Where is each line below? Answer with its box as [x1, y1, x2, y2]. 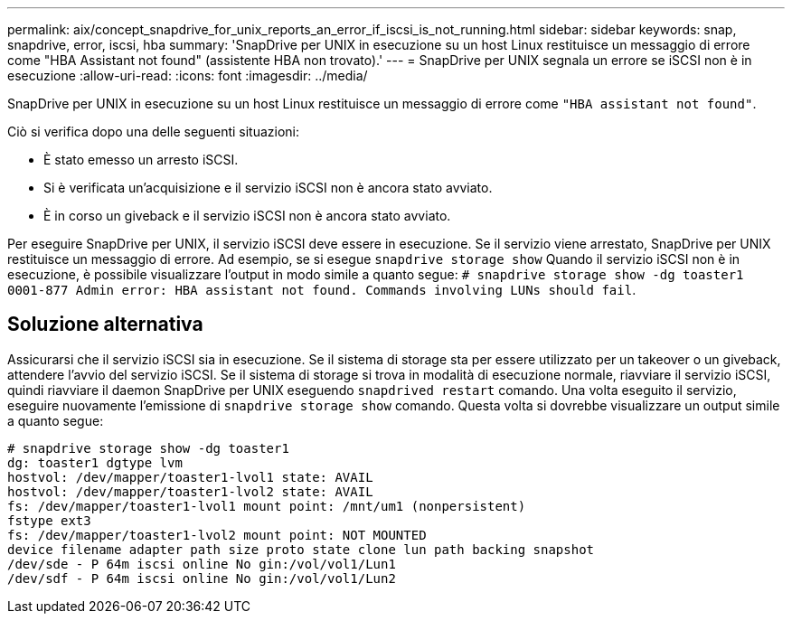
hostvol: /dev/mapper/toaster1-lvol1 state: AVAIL [7, 469, 373, 485]
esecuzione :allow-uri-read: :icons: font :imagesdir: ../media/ [7, 68, 368, 83]
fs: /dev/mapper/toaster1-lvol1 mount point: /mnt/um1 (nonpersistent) [7, 498, 526, 513]
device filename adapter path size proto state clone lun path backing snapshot [7, 541, 595, 557]
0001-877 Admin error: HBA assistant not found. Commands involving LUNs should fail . [7, 282, 636, 297]
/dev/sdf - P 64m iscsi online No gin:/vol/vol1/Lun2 [7, 570, 396, 586]
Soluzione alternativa [7, 313, 203, 336]
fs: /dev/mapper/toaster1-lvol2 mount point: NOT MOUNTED [7, 527, 427, 542]
